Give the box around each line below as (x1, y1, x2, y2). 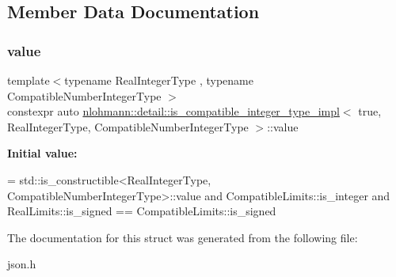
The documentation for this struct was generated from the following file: (7, 229, 358, 245)
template (7, 72, 50, 88)
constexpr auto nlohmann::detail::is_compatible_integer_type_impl (7, 103, 340, 120)
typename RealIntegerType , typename (64, 72, 253, 88)
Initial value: (7, 145, 78, 161)
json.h (7, 256, 36, 272)
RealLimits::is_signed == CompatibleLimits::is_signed (7, 203, 276, 219)
